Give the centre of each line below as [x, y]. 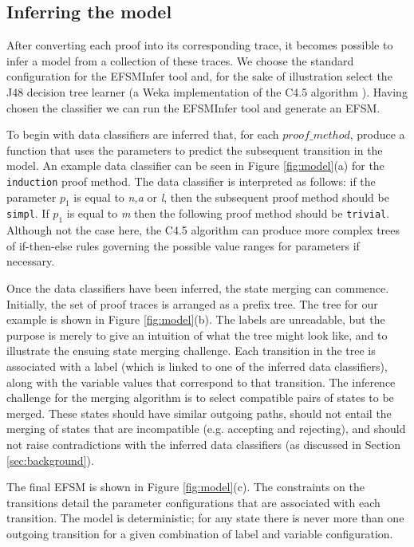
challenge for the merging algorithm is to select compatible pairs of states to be [200, 397]
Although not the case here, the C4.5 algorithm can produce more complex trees [203, 230]
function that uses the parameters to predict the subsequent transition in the [195, 150]
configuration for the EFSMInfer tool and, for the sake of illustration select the [199, 76]
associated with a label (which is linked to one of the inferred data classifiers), [197, 366]
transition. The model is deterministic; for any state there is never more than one [205, 518]
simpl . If [28, 213]
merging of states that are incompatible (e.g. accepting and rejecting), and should [206, 429]
